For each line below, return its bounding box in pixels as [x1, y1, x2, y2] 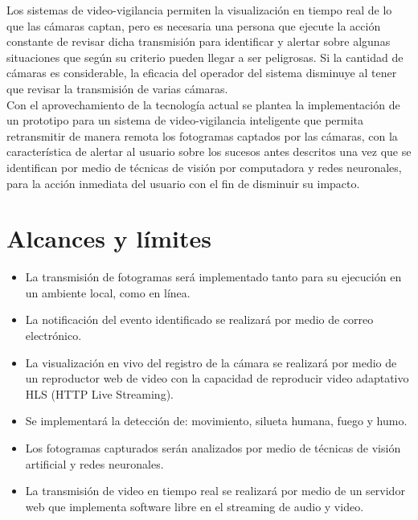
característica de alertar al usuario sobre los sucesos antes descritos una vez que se [6, 143, 412, 160]
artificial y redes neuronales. [25, 455, 164, 472]
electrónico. [25, 327, 82, 344]
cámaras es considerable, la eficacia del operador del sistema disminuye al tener [6, 64, 397, 81]
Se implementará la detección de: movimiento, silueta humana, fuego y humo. [25, 412, 408, 429]
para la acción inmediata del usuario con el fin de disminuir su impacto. [6, 174, 360, 191]
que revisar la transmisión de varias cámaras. [6, 80, 228, 96]
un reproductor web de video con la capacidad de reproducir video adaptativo [25, 370, 409, 387]
